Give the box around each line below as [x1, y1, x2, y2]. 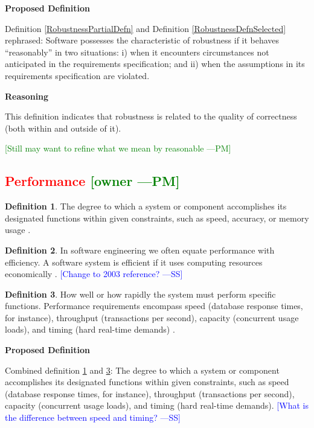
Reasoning [5, 89, 49, 102]
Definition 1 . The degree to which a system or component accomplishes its [5, 200, 287, 212]
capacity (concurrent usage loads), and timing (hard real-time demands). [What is [5, 399, 309, 412]
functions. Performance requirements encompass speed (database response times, [5, 299, 303, 312]
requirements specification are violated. [5, 69, 150, 81]
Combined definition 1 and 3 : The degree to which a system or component [5, 363, 280, 376]
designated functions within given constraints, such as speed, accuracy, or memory [5, 211, 309, 224]
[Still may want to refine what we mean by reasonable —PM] [5, 142, 231, 155]
